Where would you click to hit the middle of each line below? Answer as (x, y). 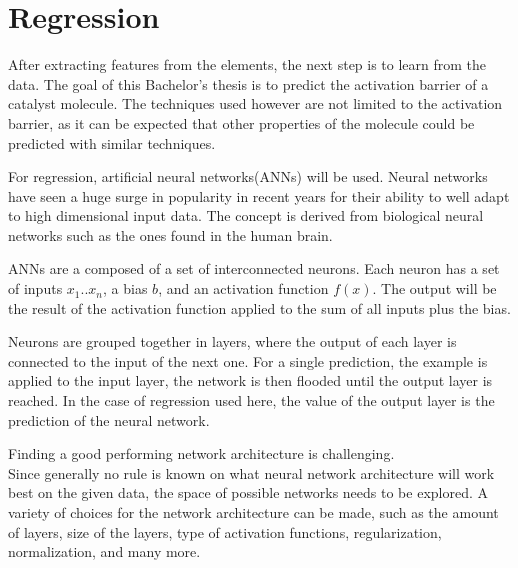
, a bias (125, 288)
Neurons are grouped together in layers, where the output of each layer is (232, 341)
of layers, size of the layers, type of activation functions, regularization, (225, 531)
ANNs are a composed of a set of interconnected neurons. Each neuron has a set (254, 268)
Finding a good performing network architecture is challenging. (201, 453)
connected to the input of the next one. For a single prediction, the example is (248, 360)
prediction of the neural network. (109, 419)
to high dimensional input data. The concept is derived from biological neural (246, 215)
